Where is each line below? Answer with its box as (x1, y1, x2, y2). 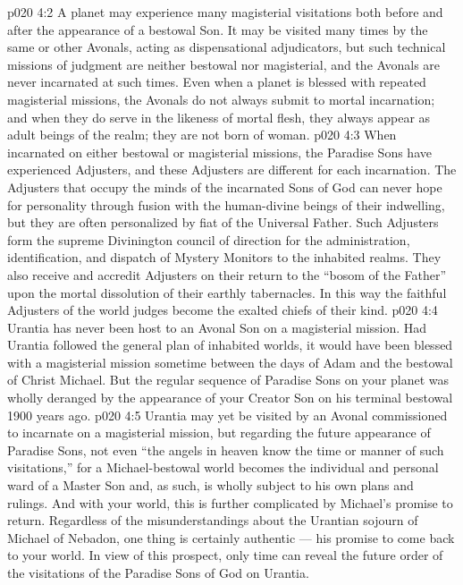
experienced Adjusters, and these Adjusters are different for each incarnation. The (7, 160, 457, 179)
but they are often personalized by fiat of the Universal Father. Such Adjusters (7, 213, 439, 232)
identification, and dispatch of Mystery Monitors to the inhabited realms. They (7, 248, 442, 267)
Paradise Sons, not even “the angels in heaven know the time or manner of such (7, 440, 444, 459)
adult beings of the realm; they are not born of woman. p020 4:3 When (7, 125, 397, 144)
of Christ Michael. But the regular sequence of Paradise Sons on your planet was (7, 370, 450, 389)
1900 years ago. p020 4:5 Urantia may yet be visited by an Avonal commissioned (7, 405, 448, 424)
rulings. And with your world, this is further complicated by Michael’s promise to (7, 493, 453, 512)
